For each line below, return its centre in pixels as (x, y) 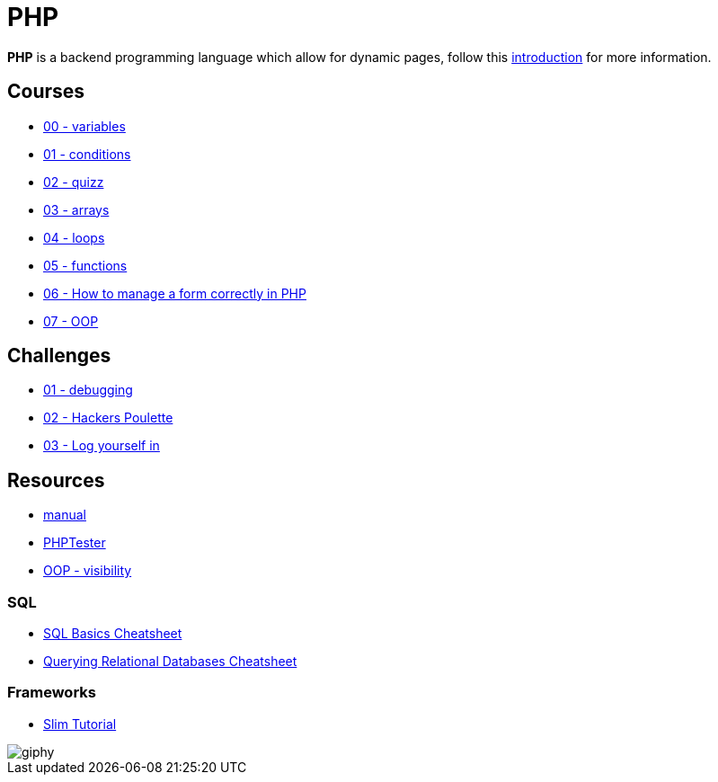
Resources (56, 480)
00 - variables (84, 126)
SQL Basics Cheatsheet (113, 634)
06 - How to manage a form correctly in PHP (175, 293)
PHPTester (75, 543)
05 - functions (85, 265)
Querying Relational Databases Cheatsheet (170, 662)
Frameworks (52, 693)
